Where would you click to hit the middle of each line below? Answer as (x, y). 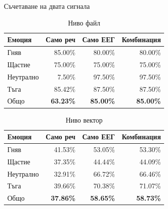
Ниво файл (84, 22)
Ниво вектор (84, 119)
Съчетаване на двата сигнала (47, 6)
